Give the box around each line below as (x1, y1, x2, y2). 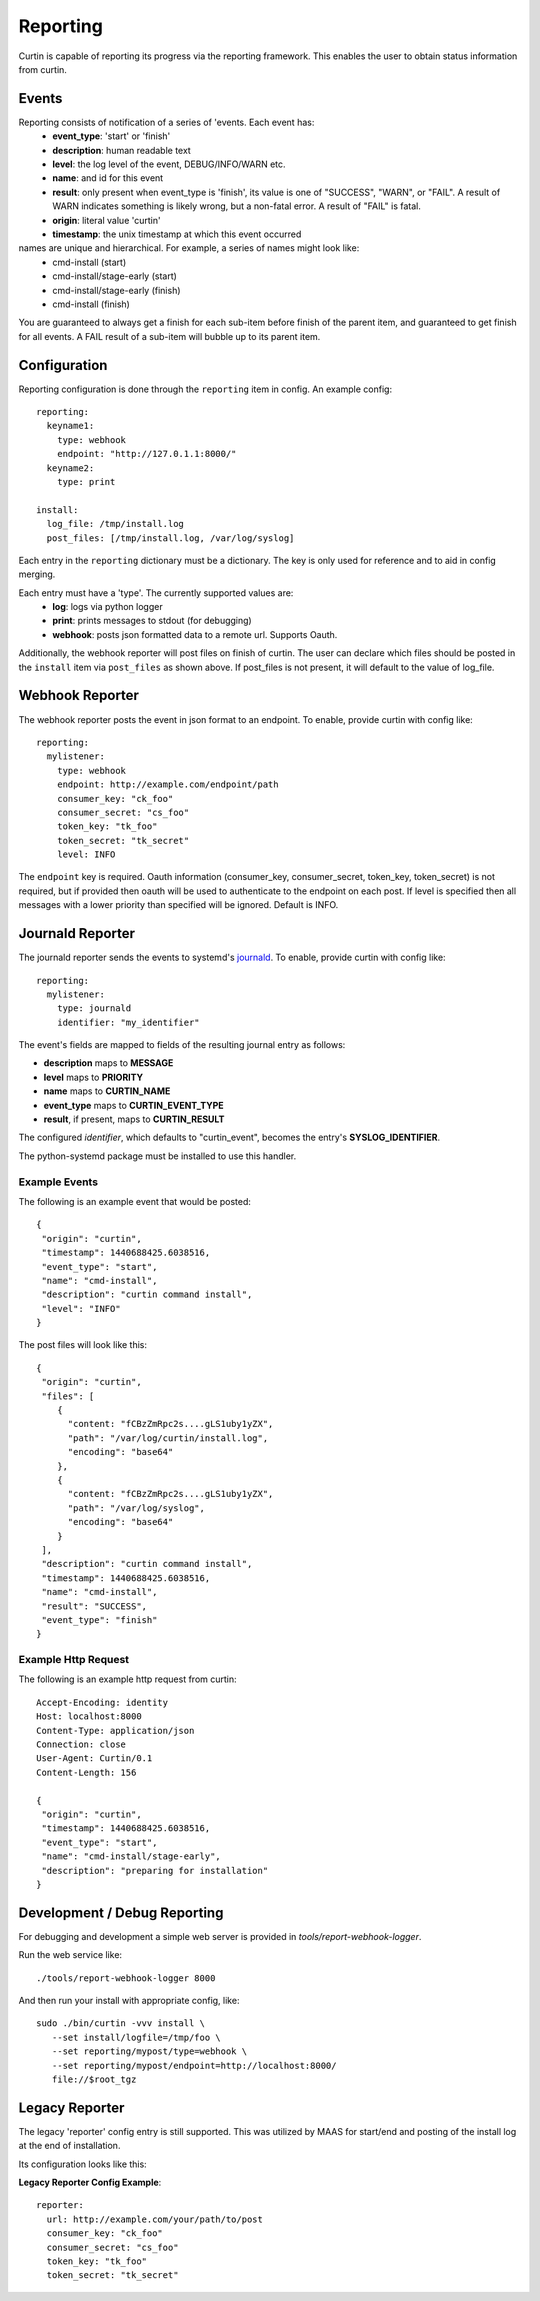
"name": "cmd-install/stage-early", (41, 1851, 222, 1862)
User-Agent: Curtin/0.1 (36, 1753, 153, 1764)
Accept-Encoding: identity (36, 1696, 169, 1708)
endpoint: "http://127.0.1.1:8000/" (56, 448, 237, 460)
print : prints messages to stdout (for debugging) (52, 615, 252, 627)
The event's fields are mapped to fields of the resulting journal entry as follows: (18, 1039, 346, 1051)
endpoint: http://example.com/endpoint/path (56, 779, 279, 790)
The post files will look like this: (18, 1339, 148, 1351)
